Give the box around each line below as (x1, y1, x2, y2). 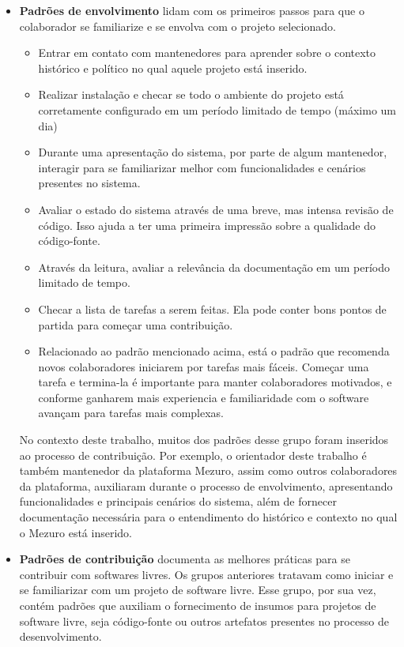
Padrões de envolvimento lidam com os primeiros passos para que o (19, 2, 364, 18)
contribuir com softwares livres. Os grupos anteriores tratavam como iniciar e (19, 566, 394, 582)
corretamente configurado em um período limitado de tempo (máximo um (38, 101, 397, 118)
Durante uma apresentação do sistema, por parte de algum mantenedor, (38, 144, 387, 160)
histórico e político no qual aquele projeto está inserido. (38, 59, 308, 76)
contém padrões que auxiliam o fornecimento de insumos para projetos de (19, 597, 376, 613)
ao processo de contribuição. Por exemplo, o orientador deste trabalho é (19, 446, 367, 463)
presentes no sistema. (38, 175, 141, 191)
